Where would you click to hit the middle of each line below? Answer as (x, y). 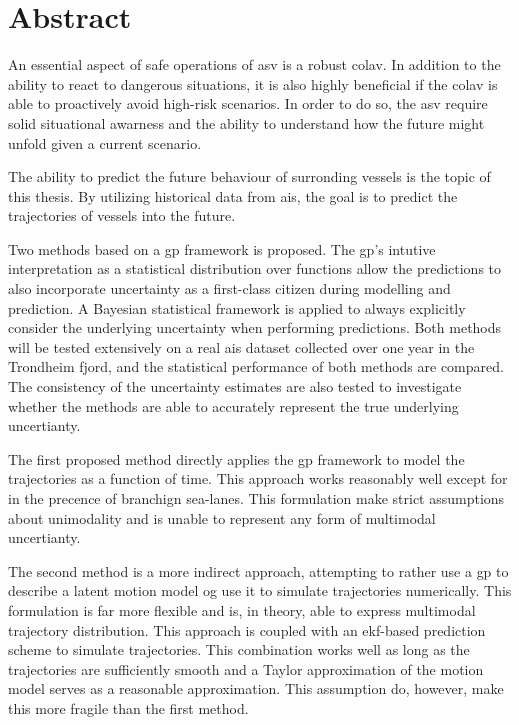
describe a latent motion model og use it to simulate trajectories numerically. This (260, 590)
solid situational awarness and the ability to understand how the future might (246, 122)
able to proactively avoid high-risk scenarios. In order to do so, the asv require (248, 103)
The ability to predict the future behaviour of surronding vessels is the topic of (249, 176)
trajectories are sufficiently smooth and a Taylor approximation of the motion (246, 668)
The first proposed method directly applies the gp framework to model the (236, 458)
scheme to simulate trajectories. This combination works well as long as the (239, 649)
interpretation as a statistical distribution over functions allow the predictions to (255, 268)
